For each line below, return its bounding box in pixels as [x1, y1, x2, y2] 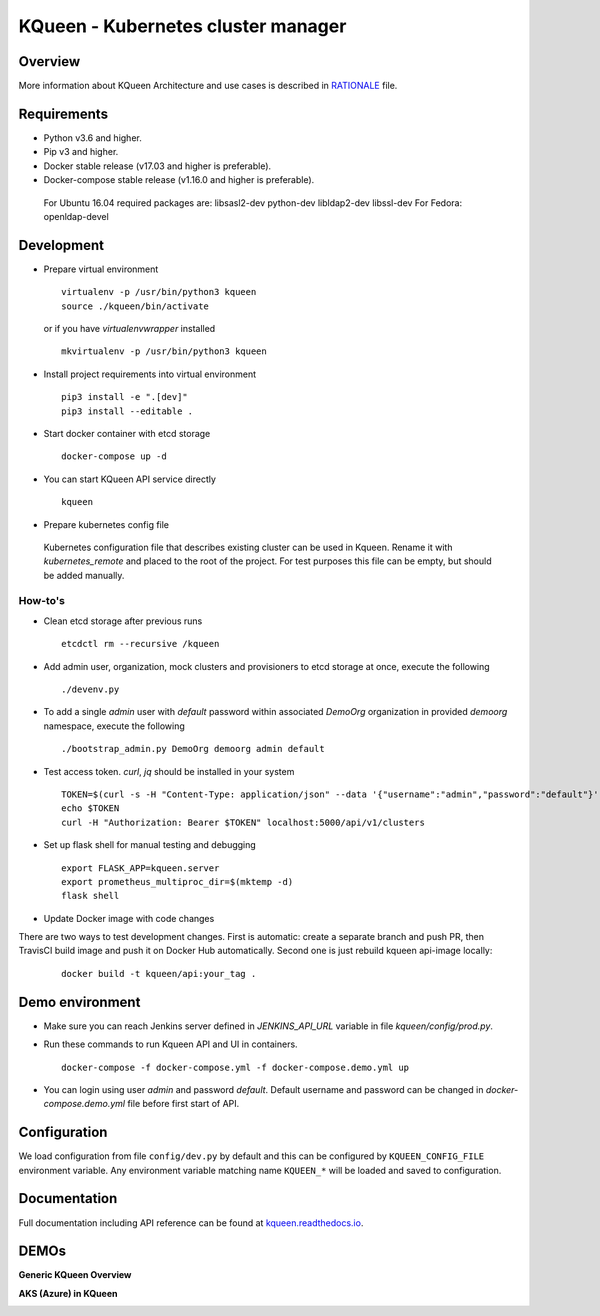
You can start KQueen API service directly [43, 473, 217, 485]
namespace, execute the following [43, 720, 185, 732]
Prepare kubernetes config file [43, 518, 170, 530]
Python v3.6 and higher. [43, 131, 142, 144]
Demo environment [18, 993, 141, 1010]
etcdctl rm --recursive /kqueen [61, 638, 220, 650]
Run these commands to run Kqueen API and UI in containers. [43, 1038, 299, 1050]
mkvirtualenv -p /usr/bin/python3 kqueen [61, 346, 267, 357]
